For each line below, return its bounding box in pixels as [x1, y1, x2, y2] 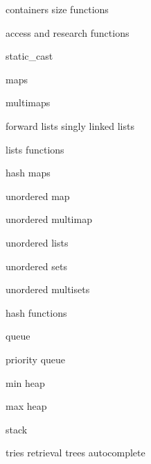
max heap [6, 399, 47, 413]
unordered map [6, 188, 70, 203]
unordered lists [6, 235, 69, 249]
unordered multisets [6, 282, 90, 297]
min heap [6, 375, 45, 390]
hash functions [6, 305, 67, 320]
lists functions [6, 142, 64, 156]
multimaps [6, 95, 51, 110]
